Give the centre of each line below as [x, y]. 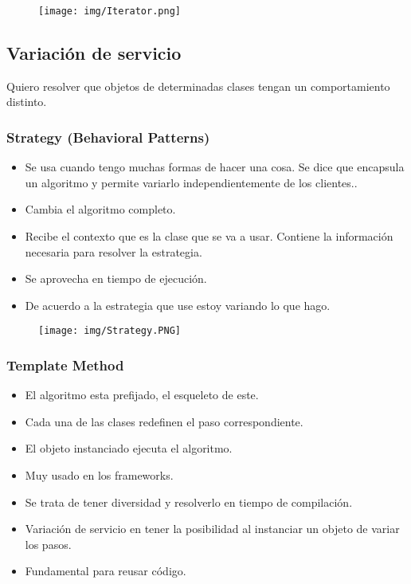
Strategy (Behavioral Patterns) [108, 137]
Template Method [65, 365]
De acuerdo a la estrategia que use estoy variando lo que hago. [178, 305]
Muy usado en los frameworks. [99, 475]
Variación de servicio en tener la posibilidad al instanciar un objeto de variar [212, 529]
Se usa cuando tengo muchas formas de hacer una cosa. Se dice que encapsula [215, 167]
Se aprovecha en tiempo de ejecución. [116, 278]
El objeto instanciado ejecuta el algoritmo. [129, 448]
